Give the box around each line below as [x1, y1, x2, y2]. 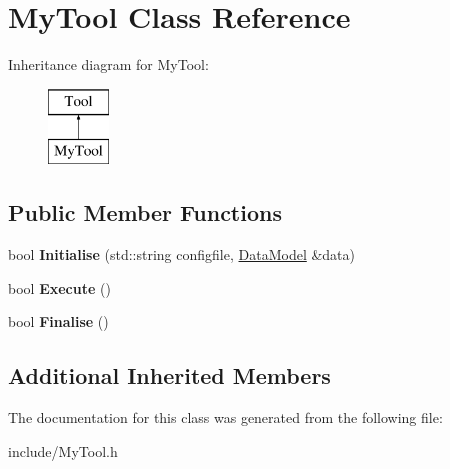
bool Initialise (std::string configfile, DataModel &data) [8, 244, 356, 265]
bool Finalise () [8, 311, 109, 332]
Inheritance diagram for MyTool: [8, 54, 209, 75]
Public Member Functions [8, 197, 282, 228]
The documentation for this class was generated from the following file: [8, 407, 443, 428]
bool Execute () [8, 277, 111, 298]
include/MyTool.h [8, 440, 118, 461]
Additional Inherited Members [8, 360, 331, 391]
